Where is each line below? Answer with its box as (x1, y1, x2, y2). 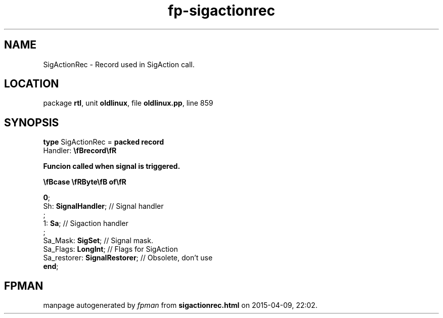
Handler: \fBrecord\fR (43, 146, 117, 155)
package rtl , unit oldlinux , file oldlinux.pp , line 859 (43, 99, 213, 108)
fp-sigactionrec (168, 2, 275, 19)
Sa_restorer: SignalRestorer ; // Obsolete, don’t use (43, 253, 213, 262)
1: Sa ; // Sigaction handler (43, 219, 128, 228)
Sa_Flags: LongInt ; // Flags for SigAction (43, 245, 178, 254)
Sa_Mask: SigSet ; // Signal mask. (43, 236, 153, 245)
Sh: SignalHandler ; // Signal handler (43, 202, 164, 211)
